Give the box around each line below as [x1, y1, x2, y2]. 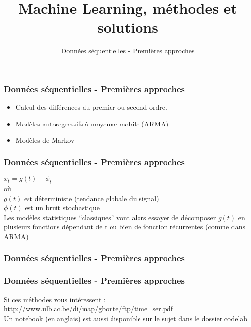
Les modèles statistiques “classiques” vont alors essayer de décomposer [4, 212, 216, 222]
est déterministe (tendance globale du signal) [24, 193, 159, 203]
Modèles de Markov [15, 135, 75, 145]
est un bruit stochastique [25, 202, 100, 213]
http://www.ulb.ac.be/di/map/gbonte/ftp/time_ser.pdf [4, 303, 173, 314]
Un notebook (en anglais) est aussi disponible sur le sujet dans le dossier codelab [4, 313, 248, 323]
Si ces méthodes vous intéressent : [4, 294, 106, 304]
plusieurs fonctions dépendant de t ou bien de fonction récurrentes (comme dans [4, 222, 245, 232]
